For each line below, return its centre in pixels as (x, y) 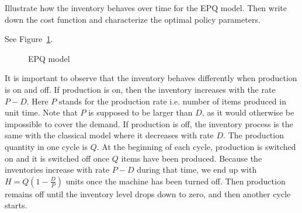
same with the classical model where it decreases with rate (109, 135)
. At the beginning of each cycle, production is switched (196, 146)
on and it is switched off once (57, 158)
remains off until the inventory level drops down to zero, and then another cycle (148, 193)
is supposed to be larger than (140, 112)
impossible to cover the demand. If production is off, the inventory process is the (149, 123)
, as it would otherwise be (248, 112)
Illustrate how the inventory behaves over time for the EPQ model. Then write (146, 8)
